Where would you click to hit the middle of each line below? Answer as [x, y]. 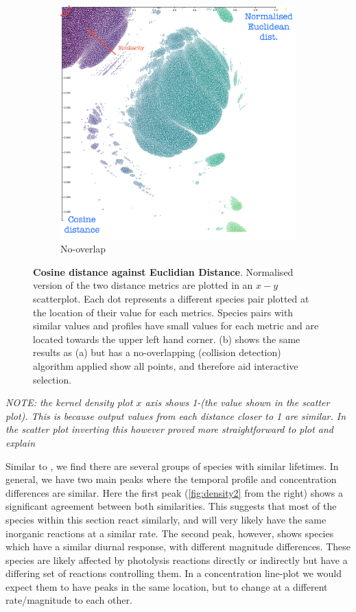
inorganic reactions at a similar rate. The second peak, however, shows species [170, 533]
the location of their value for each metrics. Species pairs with [163, 312]
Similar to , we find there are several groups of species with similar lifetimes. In [172, 466]
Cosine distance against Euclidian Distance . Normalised [163, 271]
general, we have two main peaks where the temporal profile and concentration [171, 479]
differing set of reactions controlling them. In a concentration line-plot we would [174, 573]
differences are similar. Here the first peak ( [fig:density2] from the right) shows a [174, 492]
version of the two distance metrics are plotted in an [143, 285]
